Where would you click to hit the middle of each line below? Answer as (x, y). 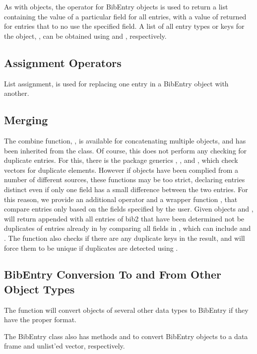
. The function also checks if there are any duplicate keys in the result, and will (125, 238)
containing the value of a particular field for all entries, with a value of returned (125, 16)
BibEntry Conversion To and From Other (113, 274)
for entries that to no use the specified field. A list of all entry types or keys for (124, 26)
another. (17, 93)
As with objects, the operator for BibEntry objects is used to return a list (116, 6)
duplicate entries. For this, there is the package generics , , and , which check (121, 160)
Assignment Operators (63, 62)
